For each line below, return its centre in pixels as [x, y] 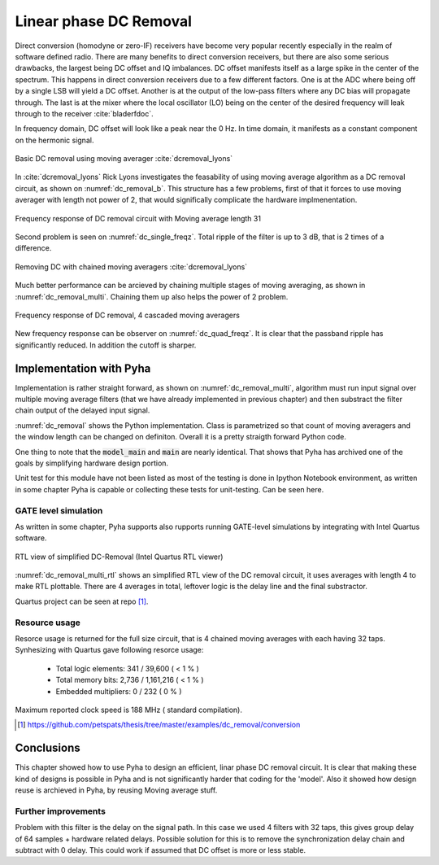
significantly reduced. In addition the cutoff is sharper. [106, 345]
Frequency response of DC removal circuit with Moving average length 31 [138, 218]
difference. [33, 248]
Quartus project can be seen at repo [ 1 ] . [82, 601]
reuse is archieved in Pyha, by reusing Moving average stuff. [116, 790]
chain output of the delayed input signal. [83, 410]
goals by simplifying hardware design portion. [92, 463]
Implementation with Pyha [83, 368]
